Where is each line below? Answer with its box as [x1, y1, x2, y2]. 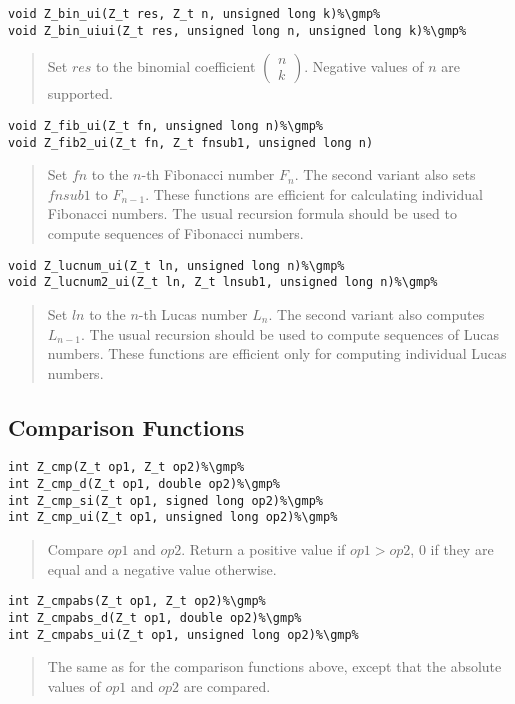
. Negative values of [304, 56, 424, 77]
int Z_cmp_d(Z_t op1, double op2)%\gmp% [8, 477, 281, 492]
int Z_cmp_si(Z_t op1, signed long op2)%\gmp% [8, 493, 323, 508]
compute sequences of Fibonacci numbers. [47, 223, 304, 243]
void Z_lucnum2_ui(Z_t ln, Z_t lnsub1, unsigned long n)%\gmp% [8, 275, 438, 290]
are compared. [183, 675, 271, 696]
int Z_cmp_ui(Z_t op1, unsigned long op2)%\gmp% [8, 510, 338, 525]
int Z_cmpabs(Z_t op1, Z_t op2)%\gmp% [8, 594, 266, 609]
